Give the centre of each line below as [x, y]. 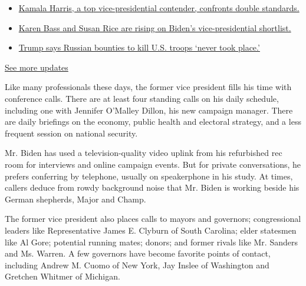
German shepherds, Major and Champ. [75, 199]
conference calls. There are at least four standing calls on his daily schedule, [142, 98]
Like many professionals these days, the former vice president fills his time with [148, 87]
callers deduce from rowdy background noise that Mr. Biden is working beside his [152, 187]
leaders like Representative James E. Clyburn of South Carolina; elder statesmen [151, 230]
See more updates [37, 67]
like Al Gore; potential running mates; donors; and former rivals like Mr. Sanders [151, 242]
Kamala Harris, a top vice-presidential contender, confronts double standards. [159, 8]
